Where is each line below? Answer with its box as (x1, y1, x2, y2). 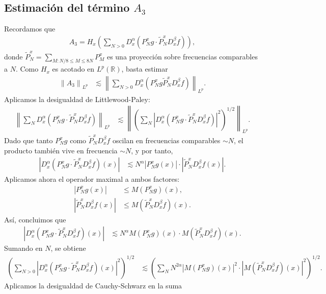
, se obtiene (50, 243, 86, 253)
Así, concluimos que (4, 214, 66, 224)
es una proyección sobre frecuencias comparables (106, 51, 258, 61)
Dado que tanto (4, 135, 53, 145)
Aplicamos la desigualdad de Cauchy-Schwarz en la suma (4, 280, 182, 290)
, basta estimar (121, 63, 168, 74)
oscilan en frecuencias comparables (112, 135, 221, 145)
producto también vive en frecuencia (4, 145, 118, 155)
